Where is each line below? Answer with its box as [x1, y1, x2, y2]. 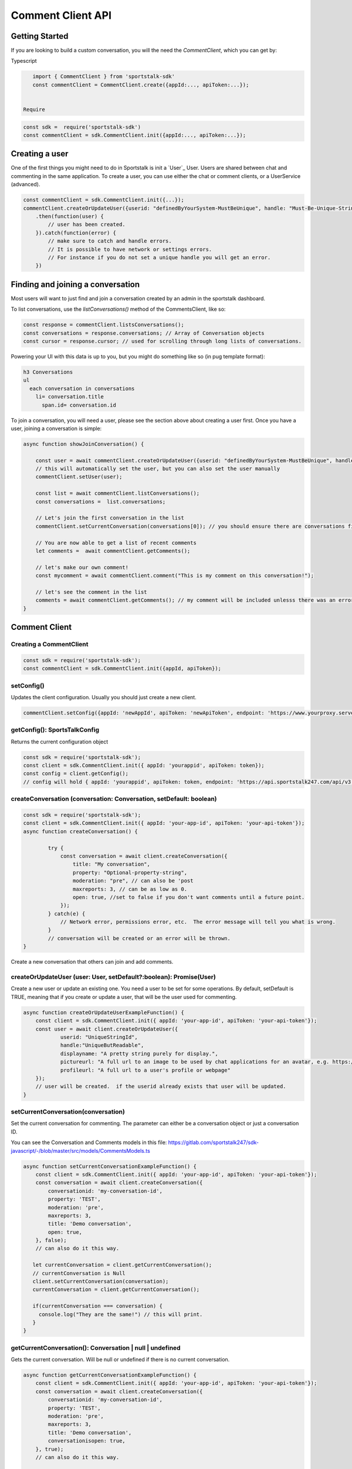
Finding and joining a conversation [11, 279, 140, 289]
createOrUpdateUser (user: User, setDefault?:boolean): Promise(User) [11, 973, 216, 981]
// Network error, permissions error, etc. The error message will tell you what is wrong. [60, 918, 336, 925]
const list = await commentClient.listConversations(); [35, 490, 200, 497]
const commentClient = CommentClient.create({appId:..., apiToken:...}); [32, 81, 249, 88]
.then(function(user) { [35, 213, 104, 220]
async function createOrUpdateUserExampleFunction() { [23, 1009, 184, 1016]
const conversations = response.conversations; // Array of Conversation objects [23, 330, 265, 336]
